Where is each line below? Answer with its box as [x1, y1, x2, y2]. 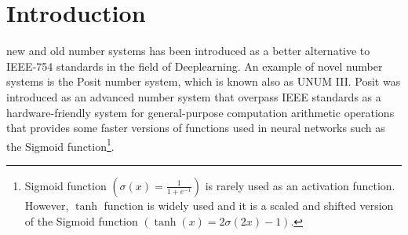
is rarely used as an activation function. [205, 177, 395, 193]
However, [24, 196, 69, 213]
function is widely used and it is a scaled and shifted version [104, 196, 394, 213]
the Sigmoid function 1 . [6, 135, 115, 154]
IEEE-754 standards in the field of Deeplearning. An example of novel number [6, 57, 383, 74]
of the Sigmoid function [24, 212, 138, 229]
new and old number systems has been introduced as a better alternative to [6, 42, 370, 59]
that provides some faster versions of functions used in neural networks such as [6, 119, 385, 136]
